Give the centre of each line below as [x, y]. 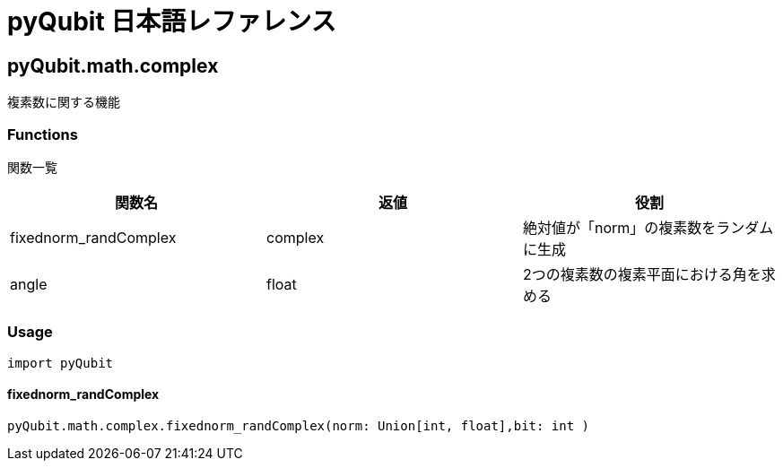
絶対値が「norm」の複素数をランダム [648, 227]
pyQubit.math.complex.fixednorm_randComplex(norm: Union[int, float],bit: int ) [299, 425]
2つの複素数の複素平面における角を [642, 274]
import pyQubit [61, 363]
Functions [43, 134]
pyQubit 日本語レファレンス [172, 22]
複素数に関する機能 [64, 102]
